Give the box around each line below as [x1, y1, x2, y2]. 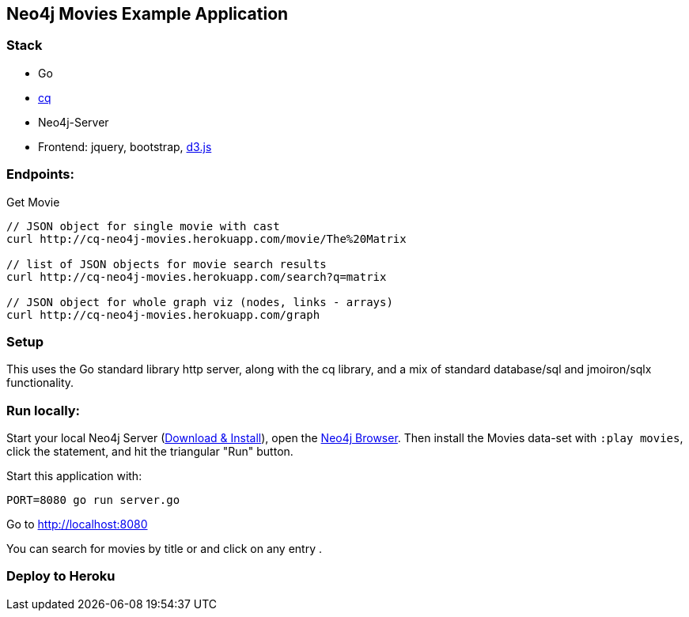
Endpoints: [6, 166, 74, 183]
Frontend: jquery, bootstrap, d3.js [38, 139, 212, 153]
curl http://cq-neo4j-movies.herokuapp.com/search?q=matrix [6, 270, 387, 283]
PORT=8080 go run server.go [6, 494, 180, 507]
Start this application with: [6, 469, 142, 483]
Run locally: [6, 402, 81, 418]
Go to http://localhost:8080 [6, 517, 148, 532]
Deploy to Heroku [6, 568, 115, 585]
